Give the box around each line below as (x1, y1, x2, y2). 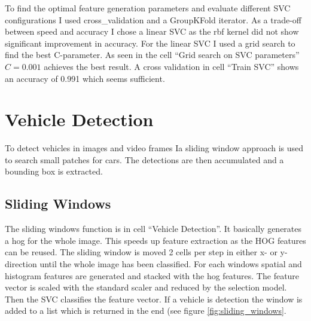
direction (5, 258, 37, 270)
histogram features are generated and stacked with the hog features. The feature (5, 269, 300, 282)
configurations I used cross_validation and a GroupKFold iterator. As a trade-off (5, 13, 302, 26)
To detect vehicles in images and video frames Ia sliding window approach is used (5, 142, 304, 154)
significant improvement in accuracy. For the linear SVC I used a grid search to (5, 36, 295, 49)
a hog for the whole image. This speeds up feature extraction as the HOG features (5, 234, 306, 246)
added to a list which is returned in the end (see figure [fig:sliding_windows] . (5, 304, 286, 317)
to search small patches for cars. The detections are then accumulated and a (5, 153, 284, 166)
